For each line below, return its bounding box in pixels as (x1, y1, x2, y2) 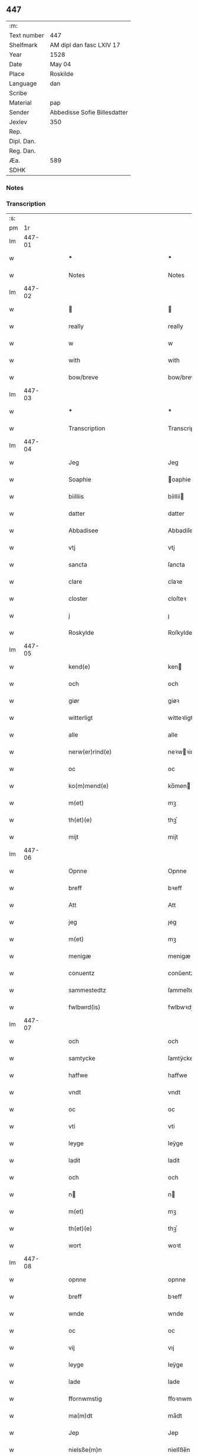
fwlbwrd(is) (68, 1003, 101, 1011)
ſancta (167, 561, 186, 569)
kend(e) (68, 663, 91, 671)
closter (68, 594, 88, 603)
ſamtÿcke (167, 1054, 193, 1062)
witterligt (68, 713, 93, 722)
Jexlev (9, 118, 28, 126)
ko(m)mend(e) (68, 782, 109, 790)
